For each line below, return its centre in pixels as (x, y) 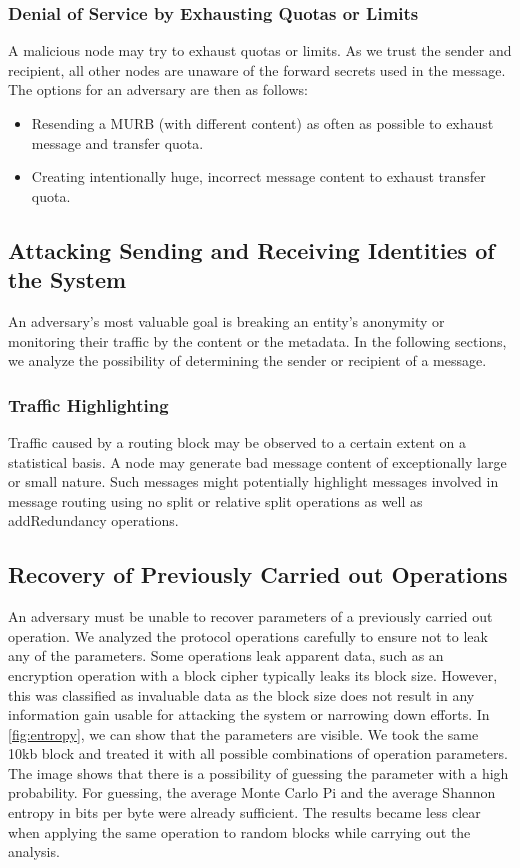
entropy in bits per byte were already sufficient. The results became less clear (244, 812)
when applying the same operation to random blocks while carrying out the (239, 831)
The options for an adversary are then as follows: (158, 89)
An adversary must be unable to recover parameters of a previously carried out (250, 616)
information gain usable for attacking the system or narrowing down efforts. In (249, 714)
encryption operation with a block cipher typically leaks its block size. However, (253, 674)
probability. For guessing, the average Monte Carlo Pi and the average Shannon (252, 792)
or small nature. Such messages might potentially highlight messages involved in (253, 481)
